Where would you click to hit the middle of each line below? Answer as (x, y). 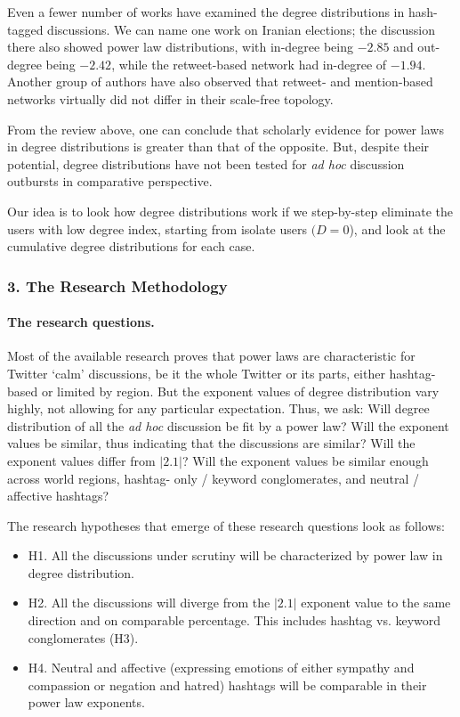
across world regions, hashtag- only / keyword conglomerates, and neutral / (213, 478)
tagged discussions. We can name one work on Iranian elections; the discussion (221, 29)
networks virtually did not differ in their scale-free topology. (170, 98)
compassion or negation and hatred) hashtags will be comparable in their (227, 684)
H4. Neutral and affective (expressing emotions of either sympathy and (221, 668)
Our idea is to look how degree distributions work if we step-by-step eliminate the (230, 211)
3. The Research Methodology (117, 285)
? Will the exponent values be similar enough (305, 460)
